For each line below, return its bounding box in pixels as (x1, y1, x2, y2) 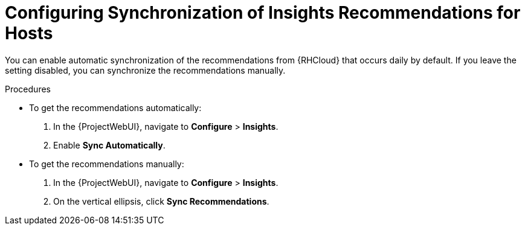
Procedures (5, 83, 51, 94)
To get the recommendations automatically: (29, 102, 202, 113)
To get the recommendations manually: (29, 158, 184, 169)
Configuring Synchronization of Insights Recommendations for (5, 2, 521, 23)
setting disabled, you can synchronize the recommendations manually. (5, 65, 286, 75)
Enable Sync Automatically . (53, 139, 166, 150)
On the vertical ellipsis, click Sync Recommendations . (53, 196, 269, 206)
